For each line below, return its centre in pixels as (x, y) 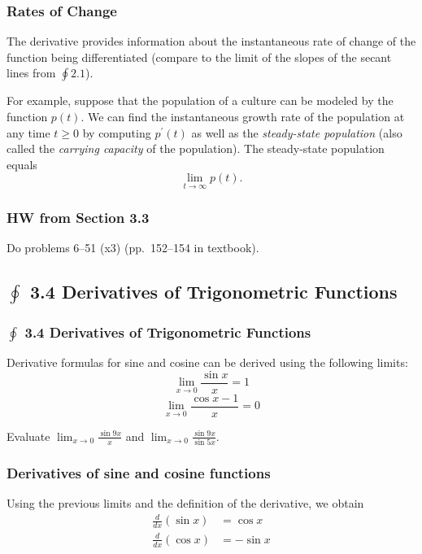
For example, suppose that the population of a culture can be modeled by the (200, 100)
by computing (117, 132)
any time (28, 132)
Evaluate (28, 436)
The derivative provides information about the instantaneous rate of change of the (211, 41)
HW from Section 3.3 (78, 217)
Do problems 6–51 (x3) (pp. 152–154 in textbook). (133, 247)
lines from (31, 73)
